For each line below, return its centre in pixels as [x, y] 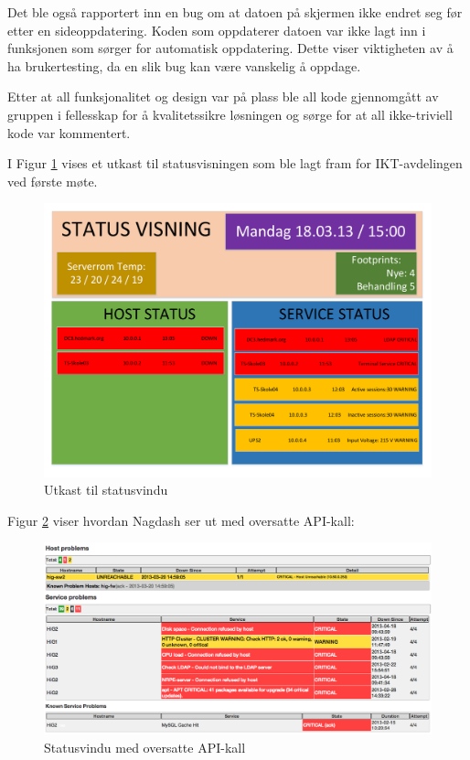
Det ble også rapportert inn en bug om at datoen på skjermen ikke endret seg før [235, 12]
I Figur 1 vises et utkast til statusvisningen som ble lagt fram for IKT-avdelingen [235, 163]
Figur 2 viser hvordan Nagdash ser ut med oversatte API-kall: [181, 520]
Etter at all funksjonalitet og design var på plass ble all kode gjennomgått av [223, 96]
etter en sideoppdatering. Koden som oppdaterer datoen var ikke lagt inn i [217, 30]
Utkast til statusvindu [106, 490]
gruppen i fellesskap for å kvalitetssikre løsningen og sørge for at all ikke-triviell [230, 114]
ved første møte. [53, 181]
